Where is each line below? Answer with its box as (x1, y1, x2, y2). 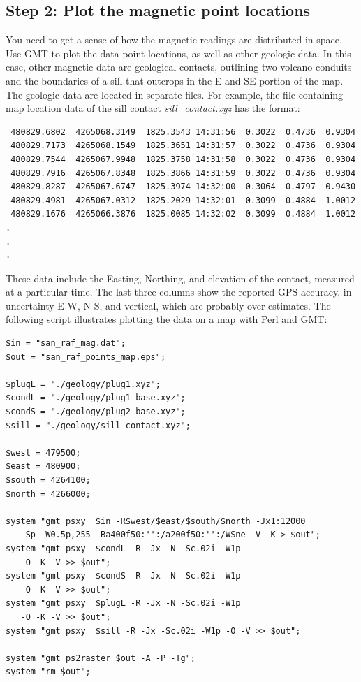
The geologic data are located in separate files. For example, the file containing (6, 87, 344, 101)
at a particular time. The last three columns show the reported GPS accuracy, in (6, 284, 352, 299)
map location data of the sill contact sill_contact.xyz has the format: (6, 101, 300, 115)
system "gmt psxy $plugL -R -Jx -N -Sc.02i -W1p (6, 598, 241, 609)
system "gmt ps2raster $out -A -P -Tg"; (6, 653, 196, 663)
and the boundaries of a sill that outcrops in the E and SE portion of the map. (6, 73, 344, 87)
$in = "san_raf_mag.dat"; (6, 338, 126, 349)
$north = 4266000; (6, 488, 91, 499)
